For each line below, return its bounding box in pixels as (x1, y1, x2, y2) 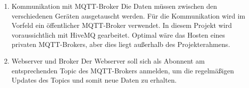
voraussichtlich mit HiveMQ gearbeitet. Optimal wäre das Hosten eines (11, 29, 225, 40)
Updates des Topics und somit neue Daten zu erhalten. (11, 75, 177, 85)
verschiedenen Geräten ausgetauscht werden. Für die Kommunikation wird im (11, 10, 246, 21)
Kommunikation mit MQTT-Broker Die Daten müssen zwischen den (11, 1, 217, 11)
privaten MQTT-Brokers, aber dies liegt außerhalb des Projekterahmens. (11, 39, 230, 49)
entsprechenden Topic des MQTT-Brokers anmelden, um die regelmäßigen (11, 65, 234, 75)
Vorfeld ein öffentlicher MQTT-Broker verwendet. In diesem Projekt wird (11, 20, 232, 30)
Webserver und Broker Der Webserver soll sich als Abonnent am (11, 55, 205, 66)
